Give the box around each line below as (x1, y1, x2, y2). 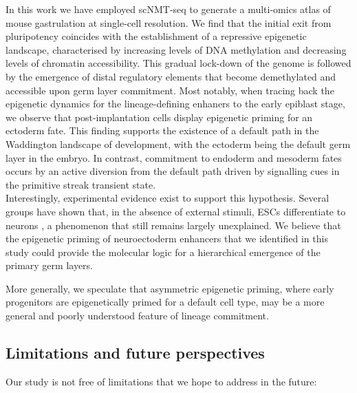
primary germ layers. (6, 258, 94, 273)
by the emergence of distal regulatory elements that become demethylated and (6, 69, 336, 83)
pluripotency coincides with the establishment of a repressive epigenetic (6, 29, 307, 43)
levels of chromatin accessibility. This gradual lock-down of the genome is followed (6, 56, 351, 70)
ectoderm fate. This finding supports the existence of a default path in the (6, 123, 319, 138)
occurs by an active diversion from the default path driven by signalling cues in (6, 164, 340, 178)
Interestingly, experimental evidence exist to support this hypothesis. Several (6, 191, 329, 205)
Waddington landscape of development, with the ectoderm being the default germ (6, 136, 351, 151)
